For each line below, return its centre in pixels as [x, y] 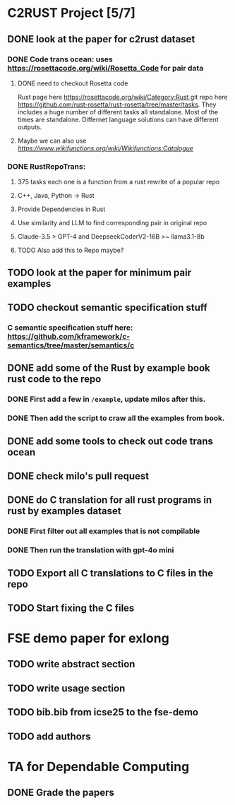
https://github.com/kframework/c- [69, 336]
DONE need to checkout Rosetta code [73, 83]
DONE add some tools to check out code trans [110, 441]
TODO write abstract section [71, 664]
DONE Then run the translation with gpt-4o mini [91, 550]
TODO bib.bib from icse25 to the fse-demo [103, 712]
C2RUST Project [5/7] [72, 13]
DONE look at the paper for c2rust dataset [101, 39]
